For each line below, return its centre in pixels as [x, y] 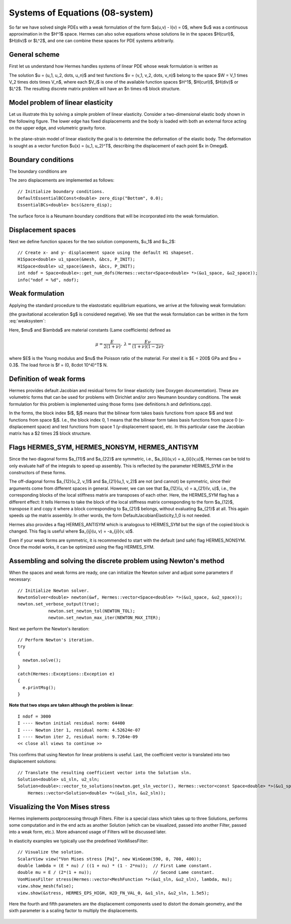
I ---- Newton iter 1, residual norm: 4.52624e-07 [79, 730]
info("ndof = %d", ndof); [48, 280]
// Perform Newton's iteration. [56, 640]
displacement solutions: [33, 762]
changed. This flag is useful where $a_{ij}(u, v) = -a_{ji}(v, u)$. [72, 531]
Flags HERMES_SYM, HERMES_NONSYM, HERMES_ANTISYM [104, 447]
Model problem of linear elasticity [61, 103]
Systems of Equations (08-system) [81, 13]
